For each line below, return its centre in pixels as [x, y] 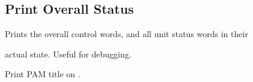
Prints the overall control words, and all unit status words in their [126, 34]
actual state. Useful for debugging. [68, 54]
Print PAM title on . [43, 74]
